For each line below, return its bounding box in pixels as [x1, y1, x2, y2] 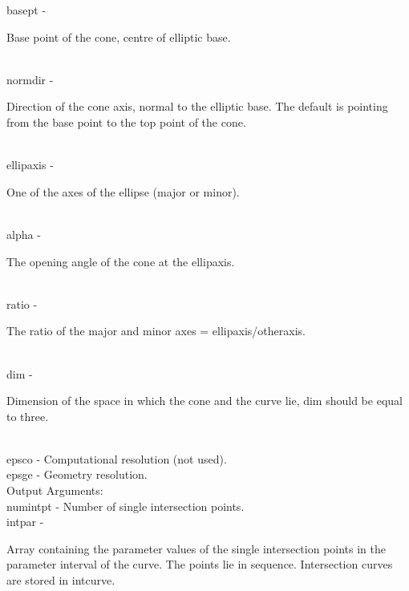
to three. [6, 407, 49, 424]
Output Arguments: [6, 482, 103, 499]
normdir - [6, 71, 54, 87]
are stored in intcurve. [6, 572, 115, 589]
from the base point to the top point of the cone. [6, 113, 246, 130]
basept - [6, 2, 47, 18]
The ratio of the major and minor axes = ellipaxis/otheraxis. [6, 322, 306, 339]
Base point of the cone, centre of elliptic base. [6, 28, 231, 45]
